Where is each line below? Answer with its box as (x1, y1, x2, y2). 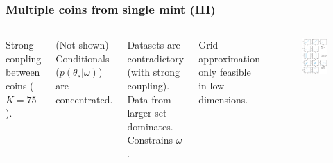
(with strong (127, 65, 180, 79)
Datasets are (127, 37, 180, 52)
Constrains (127, 132, 173, 147)
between (6, 65, 40, 79)
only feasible (198, 65, 251, 79)
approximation (198, 51, 260, 65)
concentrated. (55, 92, 113, 106)
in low (198, 78, 225, 92)
